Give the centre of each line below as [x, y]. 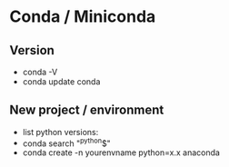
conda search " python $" [66, 142]
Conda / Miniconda [83, 17]
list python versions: [60, 132]
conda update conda [61, 82]
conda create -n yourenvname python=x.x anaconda [121, 152]
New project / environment [87, 110]
